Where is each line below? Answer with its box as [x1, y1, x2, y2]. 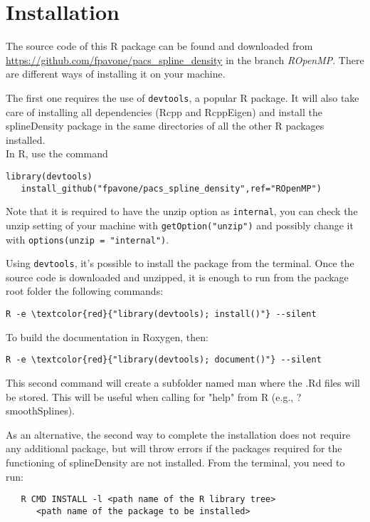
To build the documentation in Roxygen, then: [6, 329, 208, 344]
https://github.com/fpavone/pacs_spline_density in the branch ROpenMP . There [6, 52, 364, 67]
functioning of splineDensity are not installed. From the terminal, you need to [6, 454, 345, 469]
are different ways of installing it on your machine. [6, 66, 226, 81]
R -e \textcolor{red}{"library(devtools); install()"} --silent [6, 309, 317, 320]
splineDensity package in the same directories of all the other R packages [6, 118, 324, 133]
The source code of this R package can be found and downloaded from [6, 38, 313, 53]
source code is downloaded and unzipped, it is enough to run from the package [6, 269, 349, 284]
